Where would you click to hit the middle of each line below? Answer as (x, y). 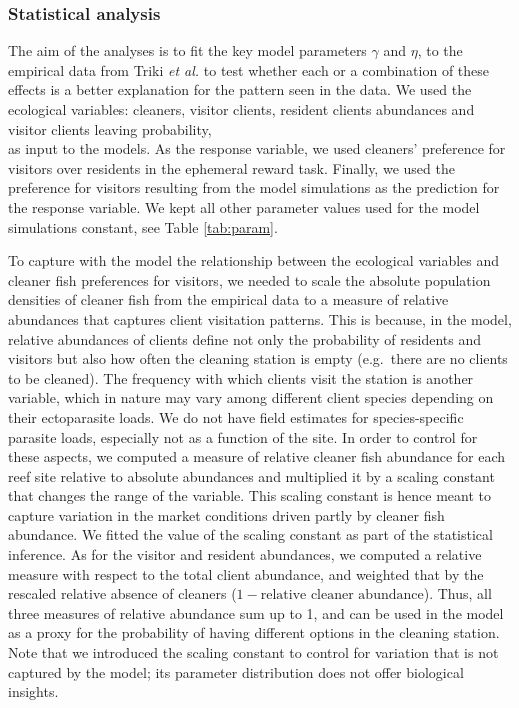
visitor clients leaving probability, (110, 128)
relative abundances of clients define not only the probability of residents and (244, 338)
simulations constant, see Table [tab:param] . (143, 226)
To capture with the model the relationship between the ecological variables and (254, 260)
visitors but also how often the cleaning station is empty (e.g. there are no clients (258, 358)
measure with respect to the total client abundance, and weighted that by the (246, 573)
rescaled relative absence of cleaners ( (122, 593)
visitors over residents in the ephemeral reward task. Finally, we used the (231, 167)
